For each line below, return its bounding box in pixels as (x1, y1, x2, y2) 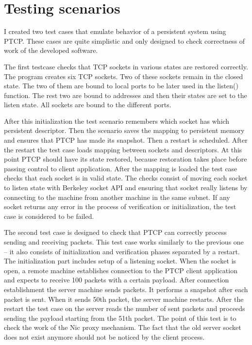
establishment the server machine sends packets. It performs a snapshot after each (4, 284, 248, 294)
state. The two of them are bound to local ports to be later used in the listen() (4, 81, 239, 91)
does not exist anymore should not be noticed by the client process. (4, 331, 205, 342)
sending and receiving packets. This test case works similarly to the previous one (4, 237, 244, 246)
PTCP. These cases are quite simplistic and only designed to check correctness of (4, 35, 245, 46)
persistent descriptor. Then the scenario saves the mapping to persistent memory (4, 125, 245, 135)
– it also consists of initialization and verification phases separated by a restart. (4, 246, 240, 256)
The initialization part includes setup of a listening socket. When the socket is (4, 256, 236, 266)
